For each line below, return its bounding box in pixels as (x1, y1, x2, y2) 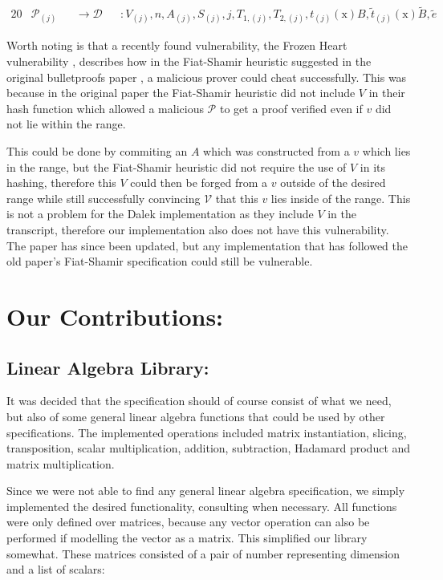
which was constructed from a (203, 143, 350, 159)
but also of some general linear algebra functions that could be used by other (6, 408, 385, 424)
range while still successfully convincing (6, 189, 201, 206)
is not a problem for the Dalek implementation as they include (6, 205, 314, 222)
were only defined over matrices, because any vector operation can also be (6, 513, 370, 530)
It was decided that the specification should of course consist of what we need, (6, 392, 392, 409)
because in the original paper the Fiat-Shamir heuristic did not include (6, 84, 356, 101)
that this (215, 189, 258, 206)
